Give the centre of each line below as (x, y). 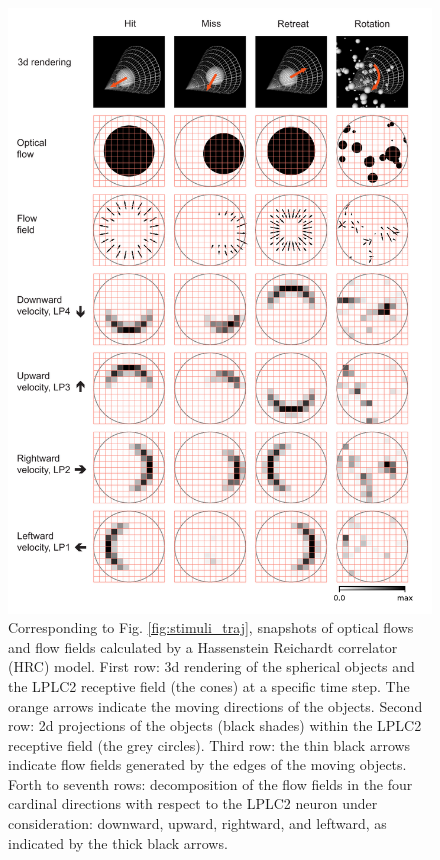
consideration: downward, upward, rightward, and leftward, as (197, 823)
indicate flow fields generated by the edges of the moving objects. (207, 764)
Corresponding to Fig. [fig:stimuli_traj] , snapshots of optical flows (211, 627)
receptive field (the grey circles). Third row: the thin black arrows (209, 744)
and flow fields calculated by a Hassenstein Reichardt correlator (203, 646)
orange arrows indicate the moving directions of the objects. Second (215, 705)
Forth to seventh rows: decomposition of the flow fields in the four (210, 783)
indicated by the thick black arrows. (118, 842)
